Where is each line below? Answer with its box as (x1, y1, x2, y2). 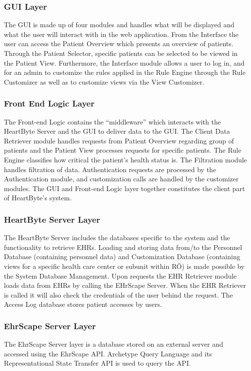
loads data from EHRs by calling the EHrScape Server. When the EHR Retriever (4, 280, 246, 290)
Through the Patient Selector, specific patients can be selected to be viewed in (4, 48, 238, 58)
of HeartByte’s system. (4, 193, 72, 203)
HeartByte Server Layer (4, 213, 100, 225)
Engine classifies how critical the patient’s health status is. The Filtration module (4, 154, 247, 164)
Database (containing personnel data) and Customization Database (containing (4, 251, 240, 262)
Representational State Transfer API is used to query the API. (4, 358, 191, 368)
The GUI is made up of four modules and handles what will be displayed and (4, 19, 234, 30)
